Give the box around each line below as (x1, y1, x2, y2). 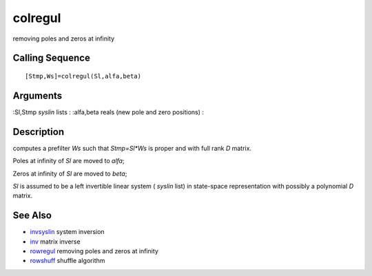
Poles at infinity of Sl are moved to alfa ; (12, 157, 125, 165)
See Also (12, 210, 52, 222)
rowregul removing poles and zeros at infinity (30, 247, 158, 255)
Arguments (12, 89, 63, 101)
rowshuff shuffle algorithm (30, 257, 105, 265)
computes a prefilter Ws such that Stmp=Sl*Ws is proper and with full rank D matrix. (12, 144, 251, 152)
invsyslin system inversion (30, 228, 105, 236)
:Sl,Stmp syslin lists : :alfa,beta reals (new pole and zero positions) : (12, 107, 205, 116)
